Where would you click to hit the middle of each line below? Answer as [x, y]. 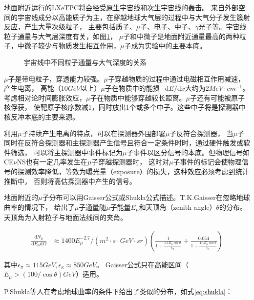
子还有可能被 [210, 97]
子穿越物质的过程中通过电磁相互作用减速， [176, 78]
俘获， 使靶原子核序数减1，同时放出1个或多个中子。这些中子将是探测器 [125, 107]
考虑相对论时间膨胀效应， [45, 97]
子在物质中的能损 [132, 88]
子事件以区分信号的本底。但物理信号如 [188, 152]
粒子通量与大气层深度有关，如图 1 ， [60, 36]
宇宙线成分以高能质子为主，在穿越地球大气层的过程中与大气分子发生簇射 [134, 17]
